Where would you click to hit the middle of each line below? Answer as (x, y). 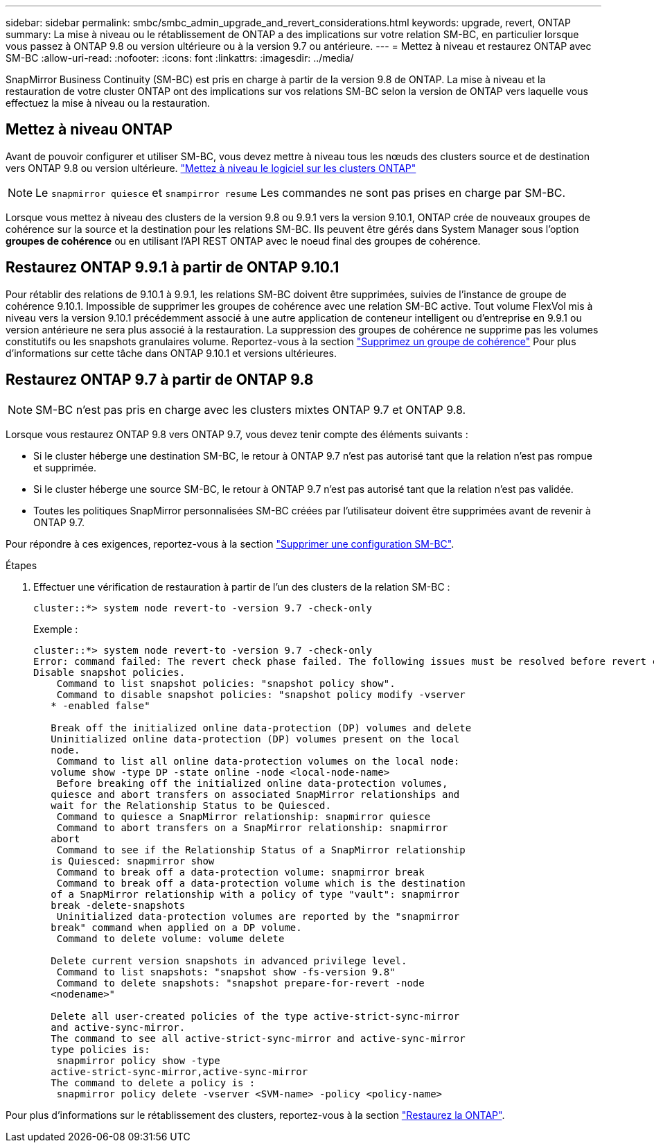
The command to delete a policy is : (153, 1082)
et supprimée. (65, 467)
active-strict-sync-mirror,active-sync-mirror (179, 1071)
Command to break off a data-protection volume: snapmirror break (240, 872)
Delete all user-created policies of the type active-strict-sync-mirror (255, 1016)
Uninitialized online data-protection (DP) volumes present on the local (255, 739)
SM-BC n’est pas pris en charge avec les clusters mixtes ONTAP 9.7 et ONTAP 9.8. (251, 409)
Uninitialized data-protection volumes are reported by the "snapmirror (258, 916)
